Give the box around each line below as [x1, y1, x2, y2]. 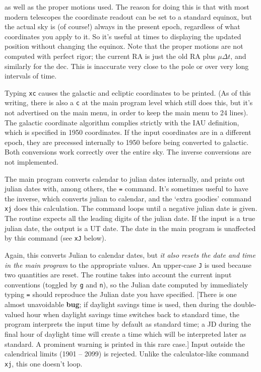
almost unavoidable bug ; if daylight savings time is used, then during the [5, 299, 231, 310]
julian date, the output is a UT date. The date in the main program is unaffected [5, 222, 256, 233]
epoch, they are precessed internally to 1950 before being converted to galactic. [5, 136, 249, 147]
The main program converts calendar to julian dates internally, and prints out [5, 173, 245, 184]
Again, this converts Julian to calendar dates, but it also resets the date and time [5, 249, 255, 260]
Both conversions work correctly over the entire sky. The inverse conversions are [5, 146, 251, 157]
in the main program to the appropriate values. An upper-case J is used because [5, 259, 251, 270]
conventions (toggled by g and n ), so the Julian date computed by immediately [5, 279, 248, 289]
